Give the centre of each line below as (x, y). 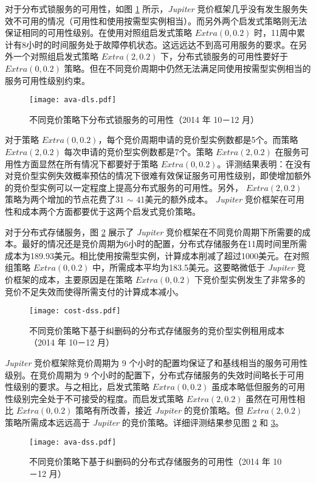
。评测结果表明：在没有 (264, 163)
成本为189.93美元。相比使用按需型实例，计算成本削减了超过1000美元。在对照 (157, 255)
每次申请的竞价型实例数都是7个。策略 (139, 151)
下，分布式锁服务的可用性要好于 (225, 56)
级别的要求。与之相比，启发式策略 (81, 387)
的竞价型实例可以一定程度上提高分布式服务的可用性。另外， (124, 187)
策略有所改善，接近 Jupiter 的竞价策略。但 (160, 410)
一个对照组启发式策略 (56, 56)
